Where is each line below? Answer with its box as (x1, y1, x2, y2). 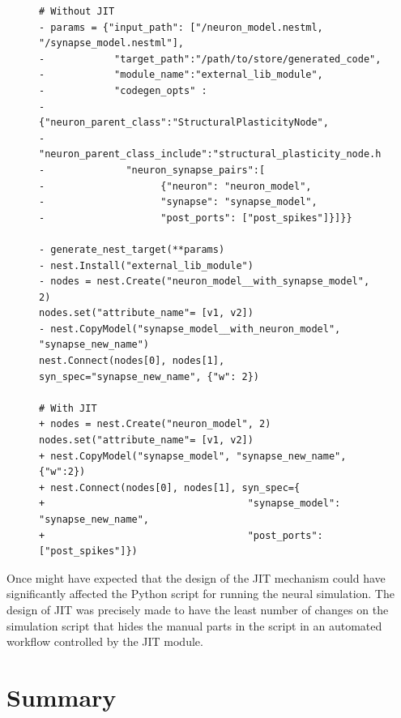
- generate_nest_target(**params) (39, 243, 225, 255)
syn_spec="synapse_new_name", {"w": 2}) (39, 370, 260, 383)
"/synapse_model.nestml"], (39, 37, 184, 49)
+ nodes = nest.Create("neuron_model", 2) (39, 418, 271, 430)
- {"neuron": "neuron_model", (39, 180, 312, 192)
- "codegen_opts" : (39, 84, 207, 96)
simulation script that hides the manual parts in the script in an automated (6, 617, 382, 634)
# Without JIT (39, 6, 115, 17)
